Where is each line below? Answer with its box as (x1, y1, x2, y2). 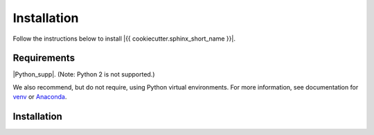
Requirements (12, 52, 75, 64)
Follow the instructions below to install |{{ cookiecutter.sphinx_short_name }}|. (12, 34, 235, 43)
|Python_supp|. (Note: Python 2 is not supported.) (12, 70, 155, 79)
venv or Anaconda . (12, 93, 67, 101)
